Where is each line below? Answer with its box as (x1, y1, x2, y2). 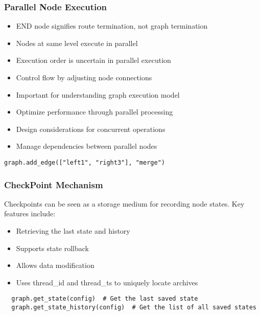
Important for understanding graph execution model (16, 89, 180, 100)
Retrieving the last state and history (16, 226, 130, 236)
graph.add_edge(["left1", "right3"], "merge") (4, 159, 165, 166)
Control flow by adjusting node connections (16, 72, 152, 82)
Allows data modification (16, 260, 94, 271)
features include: (4, 208, 56, 219)
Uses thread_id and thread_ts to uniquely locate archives (16, 277, 198, 287)
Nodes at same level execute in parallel (16, 37, 138, 48)
